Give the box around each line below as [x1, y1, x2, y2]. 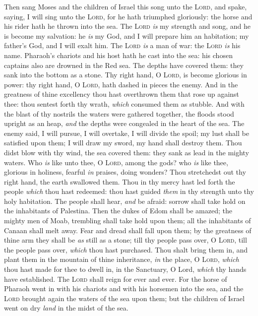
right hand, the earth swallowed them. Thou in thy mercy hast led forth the [4, 176, 235, 187]
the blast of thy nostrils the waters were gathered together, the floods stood [4, 108, 234, 119]
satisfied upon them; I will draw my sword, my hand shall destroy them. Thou [4, 137, 242, 148]
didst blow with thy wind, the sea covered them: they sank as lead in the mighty [4, 147, 249, 157]
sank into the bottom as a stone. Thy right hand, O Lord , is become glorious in [4, 69, 247, 80]
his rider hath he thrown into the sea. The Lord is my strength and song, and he [4, 21, 251, 31]
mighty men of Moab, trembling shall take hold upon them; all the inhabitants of [4, 215, 251, 226]
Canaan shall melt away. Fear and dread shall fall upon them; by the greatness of [4, 225, 252, 235]
